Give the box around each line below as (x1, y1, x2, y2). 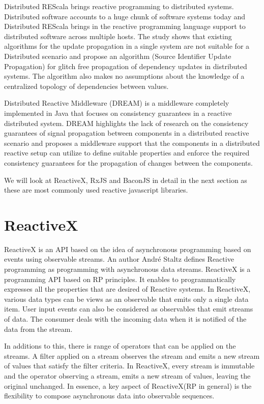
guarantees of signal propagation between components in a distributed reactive (4, 128, 249, 138)
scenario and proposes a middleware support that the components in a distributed (4, 137, 260, 148)
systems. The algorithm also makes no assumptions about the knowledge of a (4, 71, 245, 81)
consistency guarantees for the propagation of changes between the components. (4, 157, 253, 168)
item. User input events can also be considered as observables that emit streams (4, 303, 253, 314)
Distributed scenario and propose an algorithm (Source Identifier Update (4, 50, 231, 61)
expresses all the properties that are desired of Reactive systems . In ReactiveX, (4, 284, 251, 294)
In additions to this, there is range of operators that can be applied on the (4, 340, 236, 351)
